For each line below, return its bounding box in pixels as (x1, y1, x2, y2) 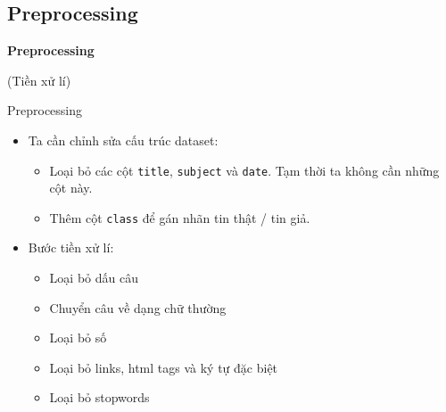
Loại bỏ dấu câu (49, 268, 138, 287)
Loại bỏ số (49, 328, 107, 347)
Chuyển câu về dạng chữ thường (49, 298, 227, 317)
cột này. (49, 178, 93, 197)
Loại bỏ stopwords (49, 388, 150, 407)
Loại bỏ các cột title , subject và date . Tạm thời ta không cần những (49, 161, 440, 179)
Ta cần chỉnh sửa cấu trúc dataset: (28, 130, 219, 149)
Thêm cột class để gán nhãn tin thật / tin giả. (49, 208, 310, 227)
